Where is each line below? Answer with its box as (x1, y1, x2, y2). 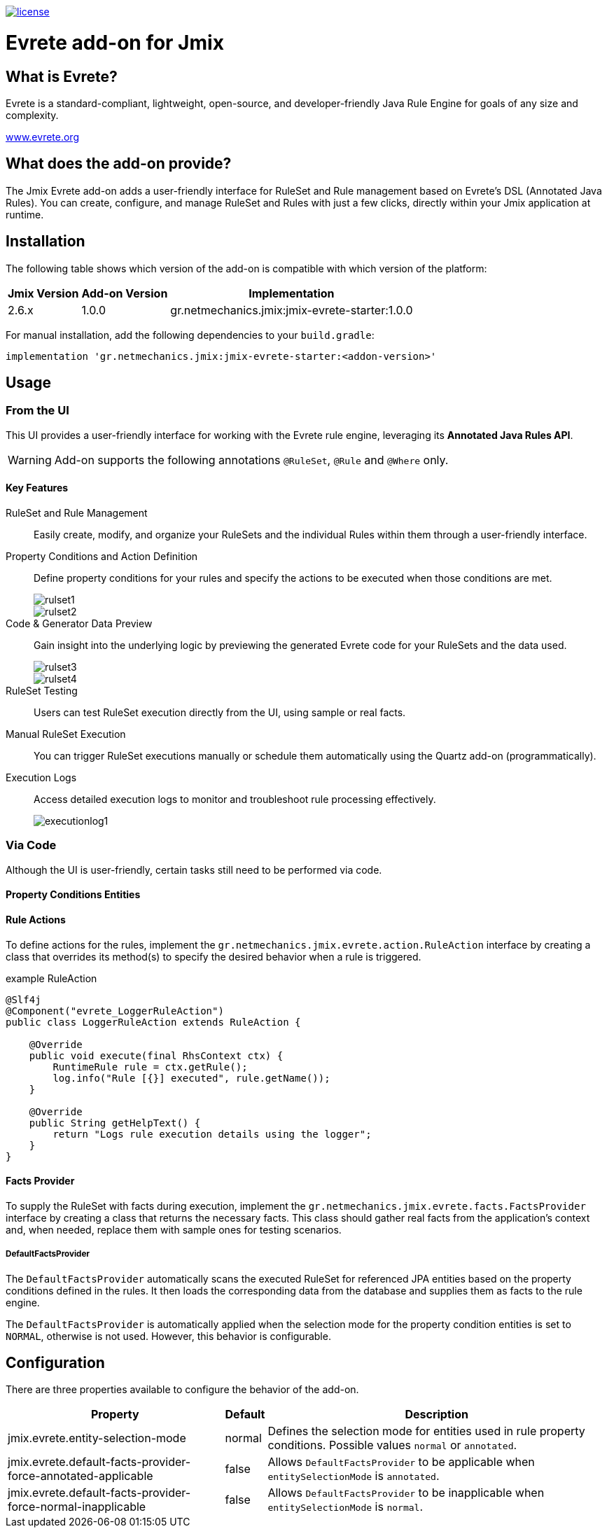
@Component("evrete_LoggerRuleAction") (6, 1005, 224, 1017)
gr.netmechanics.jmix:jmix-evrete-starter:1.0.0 (170, 302, 413, 317)
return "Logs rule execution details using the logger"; (53, 1128, 372, 1140)
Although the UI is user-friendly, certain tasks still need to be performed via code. (6, 863, 382, 876)
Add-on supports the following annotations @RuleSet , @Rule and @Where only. (54, 452, 449, 467)
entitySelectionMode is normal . (267, 1500, 424, 1514)
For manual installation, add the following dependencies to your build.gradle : (6, 328, 375, 341)
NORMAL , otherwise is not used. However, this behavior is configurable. (6, 1329, 331, 1342)
